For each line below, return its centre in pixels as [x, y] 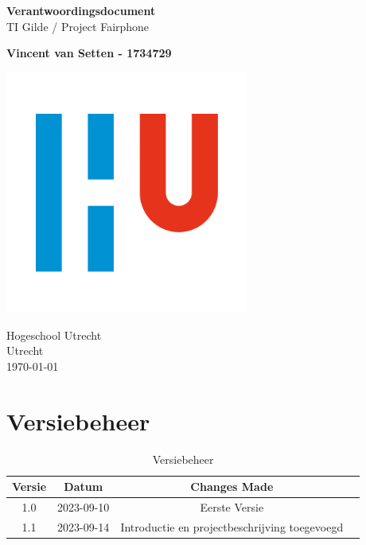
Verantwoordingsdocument [81, 10]
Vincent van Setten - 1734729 [89, 53]
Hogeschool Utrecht [54, 335]
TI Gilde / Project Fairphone [78, 26]
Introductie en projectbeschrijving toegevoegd [232, 526]
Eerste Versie [232, 507]
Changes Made [232, 487]
